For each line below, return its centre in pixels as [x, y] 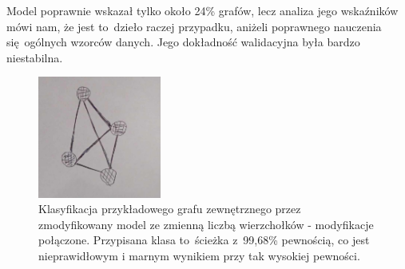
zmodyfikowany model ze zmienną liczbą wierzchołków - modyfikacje [206, 224]
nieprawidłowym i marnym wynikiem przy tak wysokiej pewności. [199, 255]
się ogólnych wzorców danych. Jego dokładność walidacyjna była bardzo [183, 42]
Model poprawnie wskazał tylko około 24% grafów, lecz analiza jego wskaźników [202, 10]
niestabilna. [35, 57]
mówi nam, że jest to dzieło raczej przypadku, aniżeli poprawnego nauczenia [194, 26]
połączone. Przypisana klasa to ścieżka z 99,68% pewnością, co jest [204, 240]
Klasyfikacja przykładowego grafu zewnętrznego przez [170, 209]
